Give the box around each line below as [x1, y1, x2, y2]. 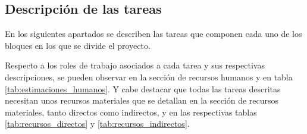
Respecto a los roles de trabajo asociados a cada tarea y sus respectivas [5, 59, 265, 71]
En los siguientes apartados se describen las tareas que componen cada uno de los [5, 27, 302, 40]
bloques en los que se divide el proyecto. [5, 39, 151, 51]
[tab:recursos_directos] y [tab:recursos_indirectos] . [5, 117, 190, 130]
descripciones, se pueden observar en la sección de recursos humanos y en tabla [5, 70, 293, 83]
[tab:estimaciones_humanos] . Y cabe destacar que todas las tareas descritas [5, 82, 281, 95]
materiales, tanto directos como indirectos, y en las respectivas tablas [5, 105, 257, 118]
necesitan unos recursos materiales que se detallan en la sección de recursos [5, 94, 279, 107]
